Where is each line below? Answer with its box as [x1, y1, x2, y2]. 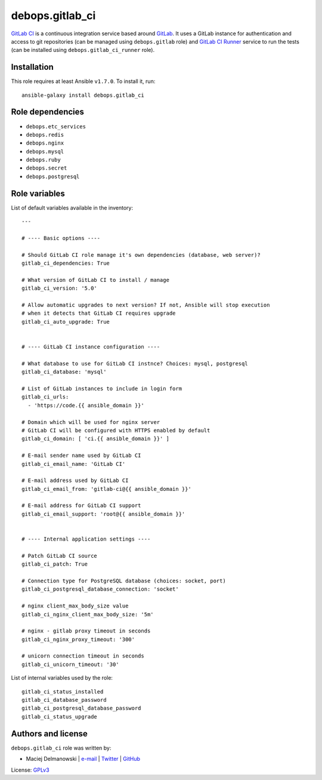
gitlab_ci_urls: [21, 394, 69, 400]
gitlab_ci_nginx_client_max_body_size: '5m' [21, 611, 154, 618]
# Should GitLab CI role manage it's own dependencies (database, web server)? [21, 251, 261, 258]
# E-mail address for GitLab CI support [21, 502, 141, 509]
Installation [11, 62, 54, 72]
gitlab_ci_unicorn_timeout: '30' [21, 661, 119, 668]
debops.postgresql [26, 173, 80, 180]
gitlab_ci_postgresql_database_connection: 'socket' [21, 586, 179, 592]
